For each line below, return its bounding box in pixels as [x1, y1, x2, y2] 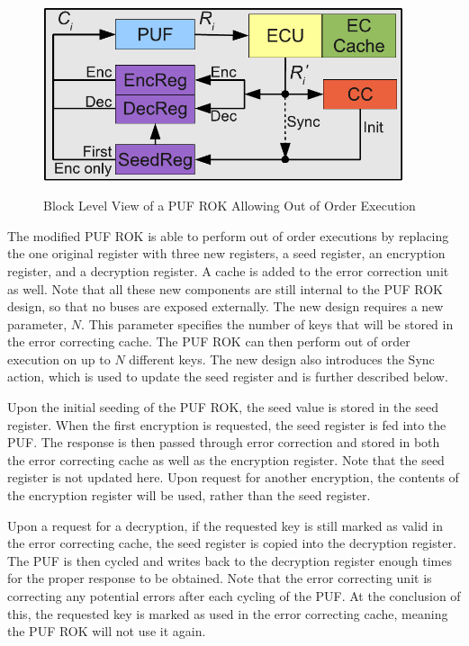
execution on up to [7, 349, 111, 368]
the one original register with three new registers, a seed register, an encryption [7, 244, 446, 263]
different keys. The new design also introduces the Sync [129, 349, 435, 368]
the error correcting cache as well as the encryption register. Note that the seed [7, 450, 445, 469]
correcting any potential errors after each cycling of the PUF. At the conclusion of [7, 587, 461, 605]
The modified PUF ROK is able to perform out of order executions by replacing [7, 226, 449, 245]
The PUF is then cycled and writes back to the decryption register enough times [7, 551, 452, 570]
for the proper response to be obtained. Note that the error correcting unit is [7, 569, 432, 588]
